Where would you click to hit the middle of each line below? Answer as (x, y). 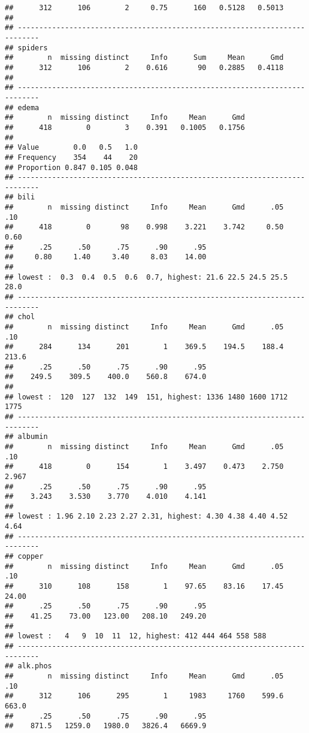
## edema (22, 107)
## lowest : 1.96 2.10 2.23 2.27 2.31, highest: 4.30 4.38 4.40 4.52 (146, 517)
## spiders (26, 48)
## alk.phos (28, 666)
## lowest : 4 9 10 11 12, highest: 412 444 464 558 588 (136, 636)
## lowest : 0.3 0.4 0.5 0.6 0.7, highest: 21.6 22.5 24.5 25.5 (146, 277)
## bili (20, 197)
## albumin (26, 437)
